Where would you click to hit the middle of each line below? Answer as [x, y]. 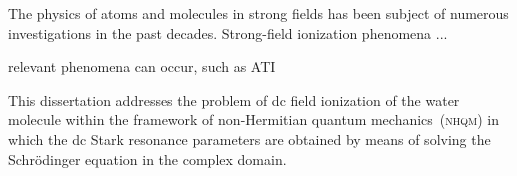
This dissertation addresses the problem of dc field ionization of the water [234, 99]
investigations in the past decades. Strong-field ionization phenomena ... [228, 32]
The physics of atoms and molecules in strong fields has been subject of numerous [258, 13]
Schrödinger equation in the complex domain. [147, 158]
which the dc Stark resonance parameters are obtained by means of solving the [249, 138]
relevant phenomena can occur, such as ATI [142, 66]
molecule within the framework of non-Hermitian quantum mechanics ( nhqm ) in [254, 119]
